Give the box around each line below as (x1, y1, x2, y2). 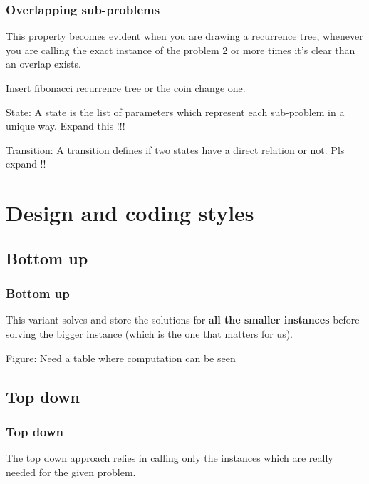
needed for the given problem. (6, 464, 136, 479)
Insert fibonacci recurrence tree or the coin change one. (6, 81, 246, 95)
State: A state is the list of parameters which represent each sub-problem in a (6, 104, 345, 119)
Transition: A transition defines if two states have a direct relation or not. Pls (6, 142, 345, 157)
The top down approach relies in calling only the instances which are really (6, 450, 333, 465)
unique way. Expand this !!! (6, 118, 125, 133)
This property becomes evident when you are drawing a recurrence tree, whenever (6, 29, 363, 43)
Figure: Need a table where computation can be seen (6, 350, 236, 365)
